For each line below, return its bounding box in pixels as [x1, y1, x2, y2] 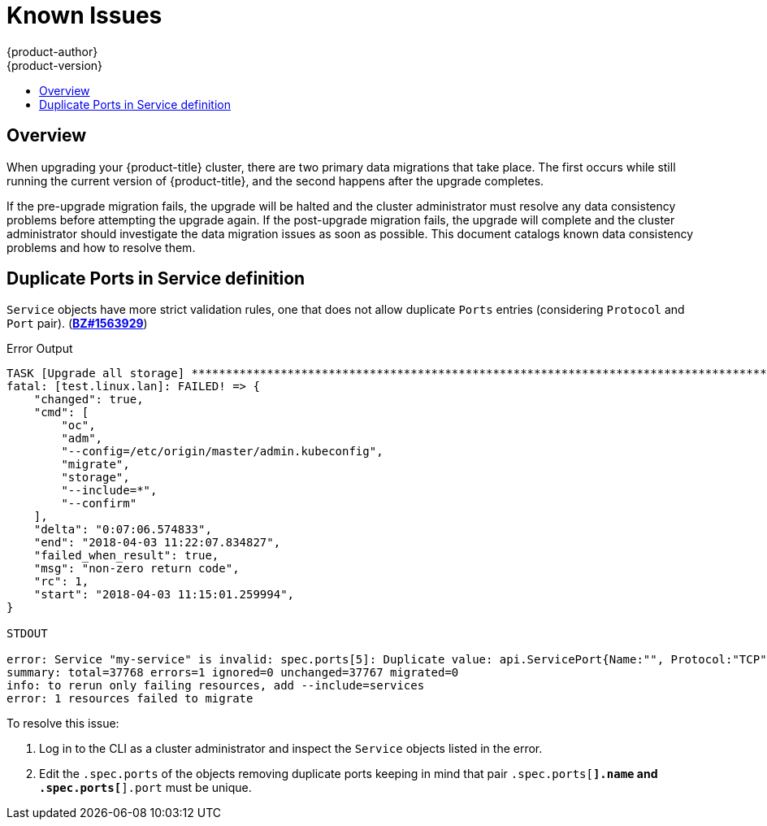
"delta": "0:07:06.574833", [33, 523, 212, 537]
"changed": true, [33, 393, 144, 406]
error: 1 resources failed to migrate [6, 692, 253, 706]
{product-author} [6, 44, 98, 59]
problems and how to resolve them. [6, 240, 196, 254]
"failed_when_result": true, [33, 549, 219, 563]
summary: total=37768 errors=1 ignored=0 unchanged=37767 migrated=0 [6, 666, 459, 680]
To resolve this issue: [6, 716, 119, 731]
